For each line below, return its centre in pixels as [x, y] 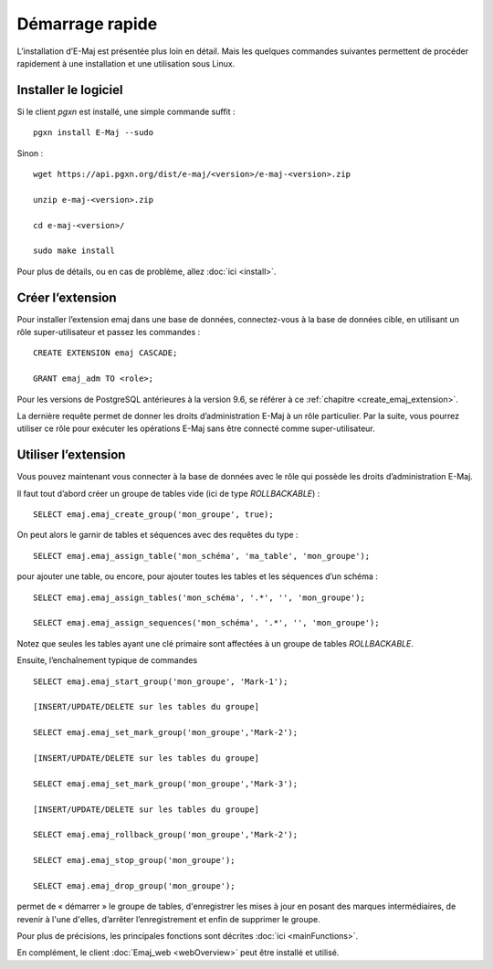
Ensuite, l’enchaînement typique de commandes [107, 660]
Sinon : [30, 153]
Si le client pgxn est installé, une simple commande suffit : [126, 111]
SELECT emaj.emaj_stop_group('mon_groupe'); [135, 860]
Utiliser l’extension [71, 455]
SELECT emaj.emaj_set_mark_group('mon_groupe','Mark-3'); [166, 784]
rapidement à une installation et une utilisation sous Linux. [126, 63]
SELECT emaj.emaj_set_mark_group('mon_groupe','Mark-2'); [166, 732]
